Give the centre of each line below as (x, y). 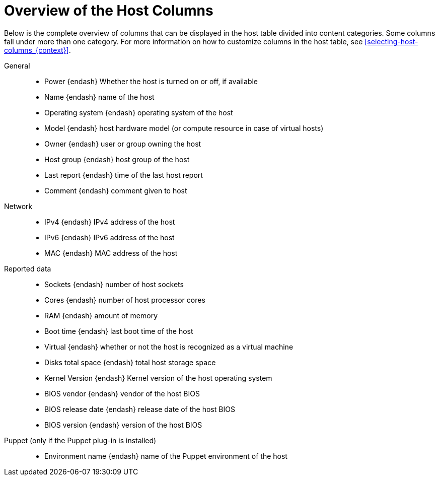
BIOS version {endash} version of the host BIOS (123, 425)
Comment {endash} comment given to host (116, 190)
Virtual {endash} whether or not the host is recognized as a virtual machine (169, 347)
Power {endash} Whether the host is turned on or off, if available (151, 81)
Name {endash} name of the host (99, 97)
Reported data (28, 268)
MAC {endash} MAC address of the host (111, 253)
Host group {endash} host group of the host (117, 159)
